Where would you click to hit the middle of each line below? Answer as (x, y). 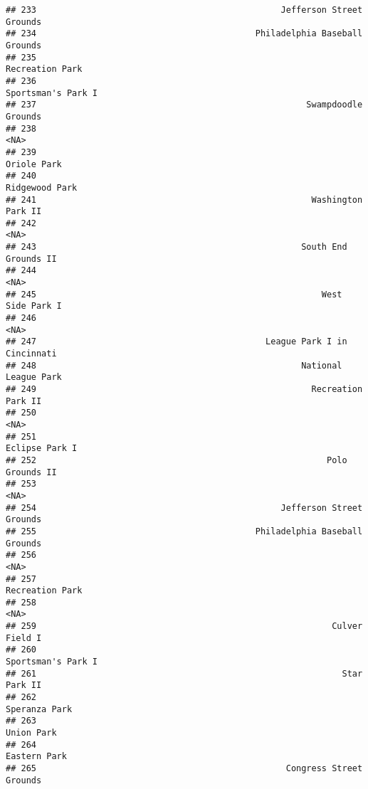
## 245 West (174, 294)
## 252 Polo (177, 460)
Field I (24, 638)
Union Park (31, 733)
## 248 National (174, 365)
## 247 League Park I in (177, 342)
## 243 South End (177, 247)
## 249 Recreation (184, 389)
